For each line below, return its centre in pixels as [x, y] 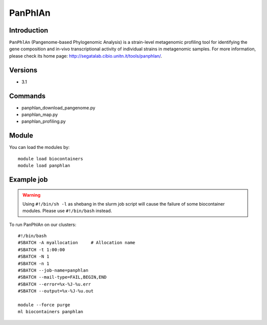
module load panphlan [44, 166]
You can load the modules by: [40, 147]
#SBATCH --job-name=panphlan [53, 271]
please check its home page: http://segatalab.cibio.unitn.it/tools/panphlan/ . [86, 56]
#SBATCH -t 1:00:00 [42, 250]
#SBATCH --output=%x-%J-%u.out [56, 291]
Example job [28, 179]
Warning [31, 195]
